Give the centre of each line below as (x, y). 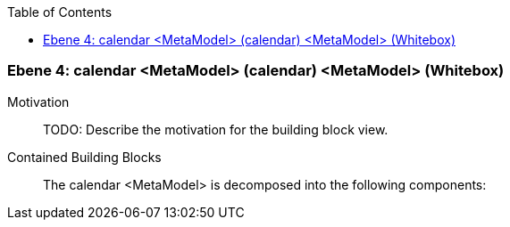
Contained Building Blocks (84, 157)
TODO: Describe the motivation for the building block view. (216, 129)
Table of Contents (60, 12)
